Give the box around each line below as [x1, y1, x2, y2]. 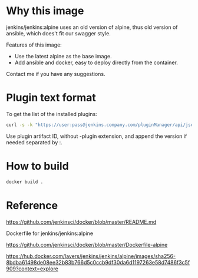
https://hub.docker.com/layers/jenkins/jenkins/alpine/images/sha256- [6, 252, 176, 260]
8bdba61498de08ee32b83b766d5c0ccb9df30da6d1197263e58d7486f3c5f [6, 259, 190, 266]
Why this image [6, 4, 84, 18]
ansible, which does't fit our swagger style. [6, 29, 111, 37]
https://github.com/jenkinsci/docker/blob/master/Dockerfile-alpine [6, 241, 168, 248]
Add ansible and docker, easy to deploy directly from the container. [14, 59, 178, 66]
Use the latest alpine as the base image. [14, 52, 112, 59]
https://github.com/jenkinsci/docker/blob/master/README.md [6, 218, 157, 225]
